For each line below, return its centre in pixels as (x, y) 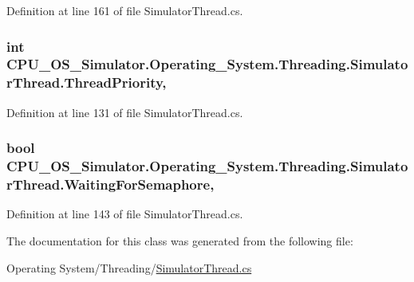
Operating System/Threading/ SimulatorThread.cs (129, 267)
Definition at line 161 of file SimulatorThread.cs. (125, 10)
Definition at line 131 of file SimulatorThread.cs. (125, 112)
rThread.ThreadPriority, (87, 82)
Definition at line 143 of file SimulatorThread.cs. (125, 214)
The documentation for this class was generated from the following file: (180, 240)
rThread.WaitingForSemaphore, (110, 184)
